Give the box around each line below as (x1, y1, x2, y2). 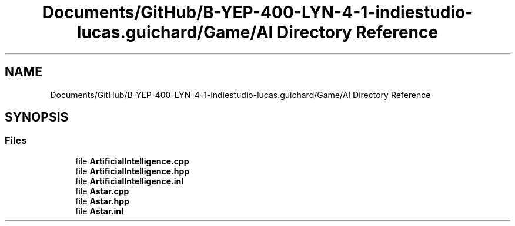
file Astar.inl (75, 205, 123, 216)
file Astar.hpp (75, 195, 129, 206)
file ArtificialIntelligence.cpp (75, 156, 189, 166)
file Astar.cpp (75, 185, 129, 196)
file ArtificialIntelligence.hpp (75, 166, 190, 176)
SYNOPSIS (5, 110, 69, 125)
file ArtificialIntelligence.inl (75, 176, 184, 186)
